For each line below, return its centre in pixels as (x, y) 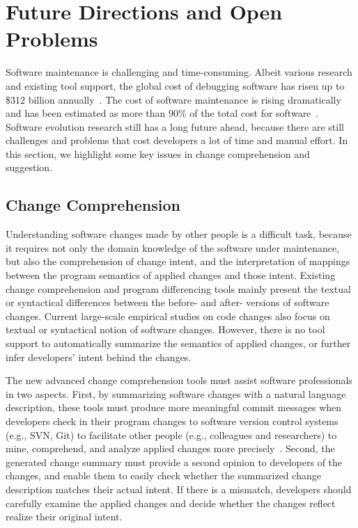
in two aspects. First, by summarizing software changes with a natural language (176, 393)
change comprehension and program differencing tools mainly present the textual (178, 288)
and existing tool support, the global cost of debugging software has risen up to (175, 85)
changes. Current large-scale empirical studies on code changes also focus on (168, 315)
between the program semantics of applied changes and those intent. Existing (171, 275)
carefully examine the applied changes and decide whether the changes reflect (171, 503)
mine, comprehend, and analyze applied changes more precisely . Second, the (170, 448)
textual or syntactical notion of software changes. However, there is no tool (165, 329)
